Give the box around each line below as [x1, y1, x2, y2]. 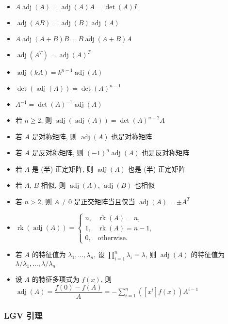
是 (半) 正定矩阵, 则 [32, 163, 94, 174]
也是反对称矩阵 [142, 147, 190, 158]
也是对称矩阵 [111, 131, 152, 141]
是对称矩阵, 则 [32, 131, 77, 141]
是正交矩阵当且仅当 [74, 196, 135, 206]
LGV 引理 [4, 309, 43, 321]
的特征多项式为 [32, 274, 80, 284]
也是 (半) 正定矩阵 [128, 163, 185, 174]
